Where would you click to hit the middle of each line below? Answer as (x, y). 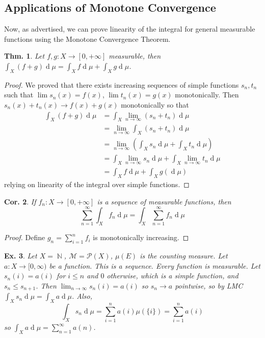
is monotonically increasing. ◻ (141, 237)
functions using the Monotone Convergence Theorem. (87, 38)
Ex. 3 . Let (21, 256)
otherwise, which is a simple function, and (173, 276)
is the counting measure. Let (184, 256)
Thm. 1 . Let (24, 56)
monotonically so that (155, 104)
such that (19, 95)
